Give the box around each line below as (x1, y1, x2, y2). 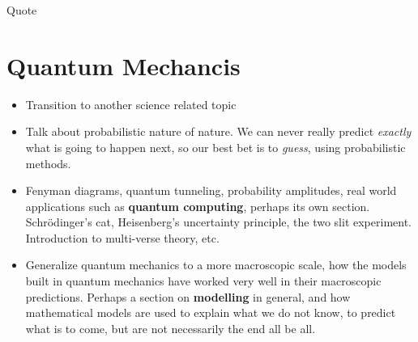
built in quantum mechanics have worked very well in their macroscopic (25, 272, 382, 289)
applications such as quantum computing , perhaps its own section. (25, 197, 370, 214)
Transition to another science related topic (25, 95, 237, 112)
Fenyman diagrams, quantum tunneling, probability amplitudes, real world (25, 182, 397, 199)
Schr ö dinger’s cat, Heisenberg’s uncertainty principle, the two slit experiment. (25, 213, 412, 230)
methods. (25, 154, 71, 171)
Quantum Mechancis (6, 49, 241, 82)
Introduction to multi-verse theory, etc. (25, 229, 220, 246)
